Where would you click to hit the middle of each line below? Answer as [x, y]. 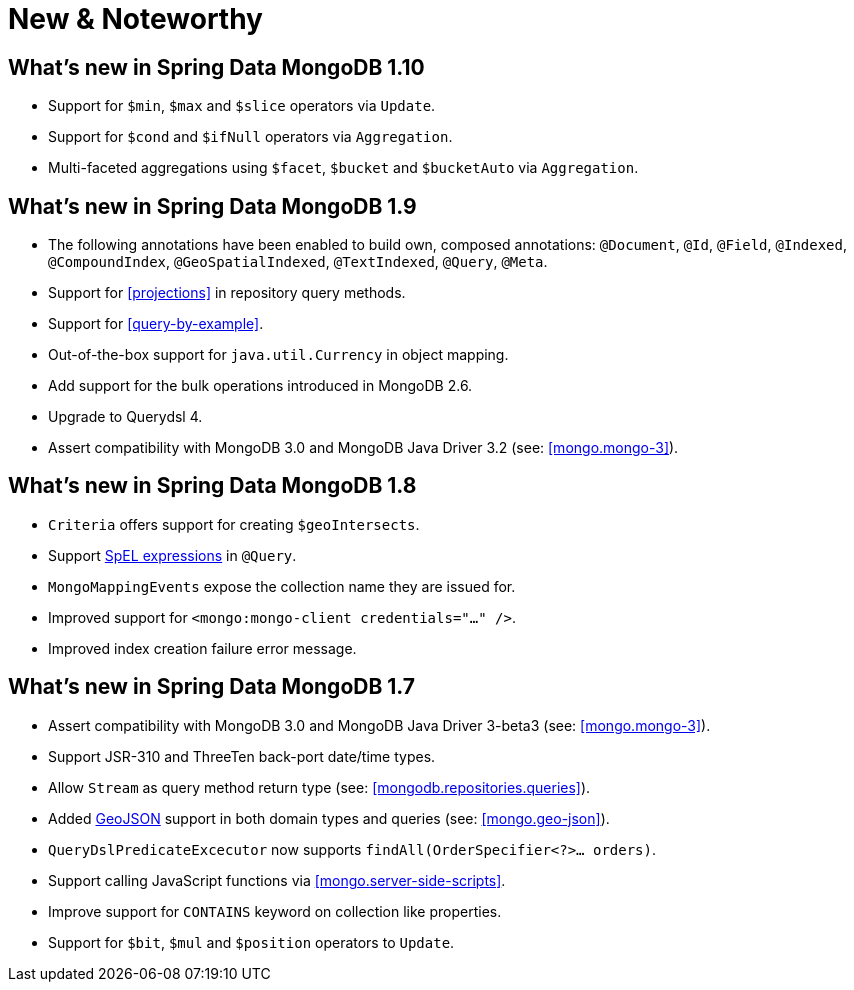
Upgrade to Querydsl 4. [125, 417]
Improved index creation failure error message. [202, 648]
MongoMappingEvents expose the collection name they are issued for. [282, 586]
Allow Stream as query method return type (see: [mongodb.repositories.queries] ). [319, 787]
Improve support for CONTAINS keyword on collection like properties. [275, 911]
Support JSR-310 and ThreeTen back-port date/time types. [242, 756]
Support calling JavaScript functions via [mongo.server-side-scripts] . [277, 880]
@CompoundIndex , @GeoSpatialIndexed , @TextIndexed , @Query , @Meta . [298, 262]
